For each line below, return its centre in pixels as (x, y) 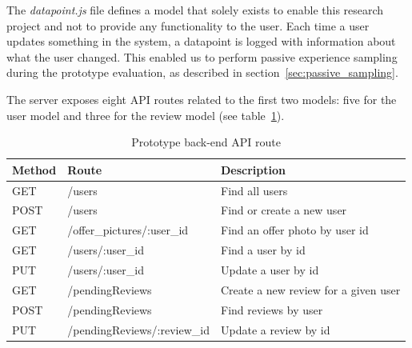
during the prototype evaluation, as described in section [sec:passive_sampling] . (202, 72)
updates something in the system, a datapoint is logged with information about (201, 41)
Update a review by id (276, 329)
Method (34, 169)
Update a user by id (270, 269)
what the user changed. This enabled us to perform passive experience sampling (202, 56)
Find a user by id (263, 250)
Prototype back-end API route (206, 142)
